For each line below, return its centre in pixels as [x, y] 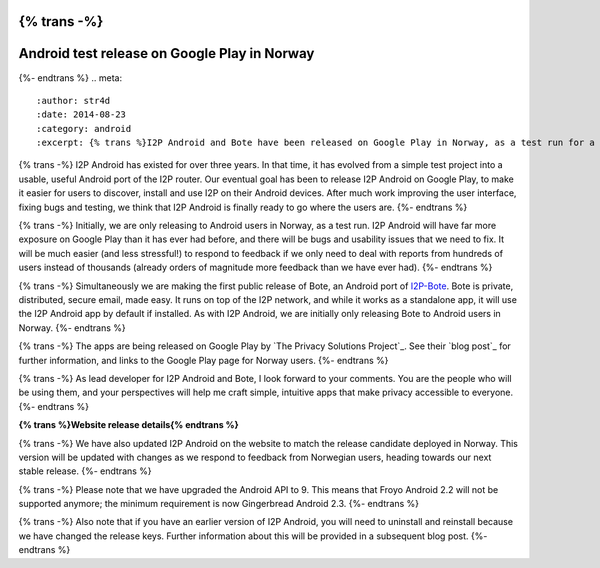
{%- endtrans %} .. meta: [70, 77]
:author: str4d [73, 100]
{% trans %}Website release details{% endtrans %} [128, 425]
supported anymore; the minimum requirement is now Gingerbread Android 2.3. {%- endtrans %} [219, 504]
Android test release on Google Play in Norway [166, 53]
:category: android [84, 128]
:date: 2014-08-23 [81, 114]
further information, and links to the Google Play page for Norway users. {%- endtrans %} [203, 360]
